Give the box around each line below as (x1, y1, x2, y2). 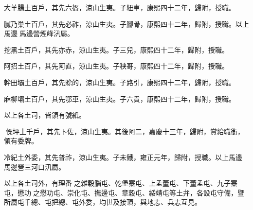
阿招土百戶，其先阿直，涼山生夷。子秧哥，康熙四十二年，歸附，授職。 (4, 61, 229, 71)
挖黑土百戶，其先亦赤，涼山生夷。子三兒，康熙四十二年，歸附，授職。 (4, 44, 229, 54)
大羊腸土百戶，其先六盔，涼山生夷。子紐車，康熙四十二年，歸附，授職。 (4, 2, 235, 12)
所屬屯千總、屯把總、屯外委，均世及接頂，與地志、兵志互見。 (4, 197, 201, 207)
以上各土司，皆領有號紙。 (4, 110, 86, 120)
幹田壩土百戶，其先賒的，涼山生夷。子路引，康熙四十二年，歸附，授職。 (4, 77, 235, 87)
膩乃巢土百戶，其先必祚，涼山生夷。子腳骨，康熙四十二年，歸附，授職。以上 (4, 18, 249, 29)
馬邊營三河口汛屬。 (4, 161, 65, 172)
